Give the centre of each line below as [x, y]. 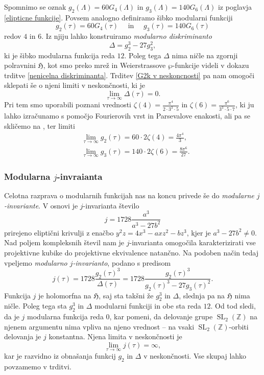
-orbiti [239, 326]
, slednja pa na [202, 295]
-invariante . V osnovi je [41, 205]
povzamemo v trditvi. [38, 367]
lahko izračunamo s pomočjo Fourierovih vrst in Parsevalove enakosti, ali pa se [127, 116]
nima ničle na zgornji [205, 55]
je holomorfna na [65, 295]
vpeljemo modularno [36, 262]
